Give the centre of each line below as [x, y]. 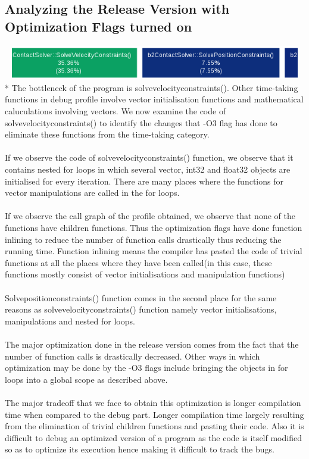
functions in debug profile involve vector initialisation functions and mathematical [154, 99]
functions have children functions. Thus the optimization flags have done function [154, 227]
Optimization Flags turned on [99, 26]
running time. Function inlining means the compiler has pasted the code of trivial [154, 251]
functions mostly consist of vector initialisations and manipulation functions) [145, 274]
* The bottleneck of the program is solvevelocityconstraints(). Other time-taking [152, 87]
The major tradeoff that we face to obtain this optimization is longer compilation [153, 402]
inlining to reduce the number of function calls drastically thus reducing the [143, 239]
